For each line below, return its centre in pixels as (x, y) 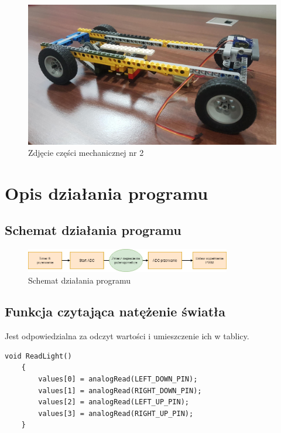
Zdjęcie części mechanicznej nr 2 (86, 153)
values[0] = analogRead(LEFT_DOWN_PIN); (118, 379)
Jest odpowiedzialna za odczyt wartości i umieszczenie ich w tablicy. (127, 336)
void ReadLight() (38, 356)
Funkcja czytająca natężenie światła (115, 311)
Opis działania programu (107, 192)
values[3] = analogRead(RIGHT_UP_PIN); (116, 413)
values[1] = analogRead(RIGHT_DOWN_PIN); (120, 391)
